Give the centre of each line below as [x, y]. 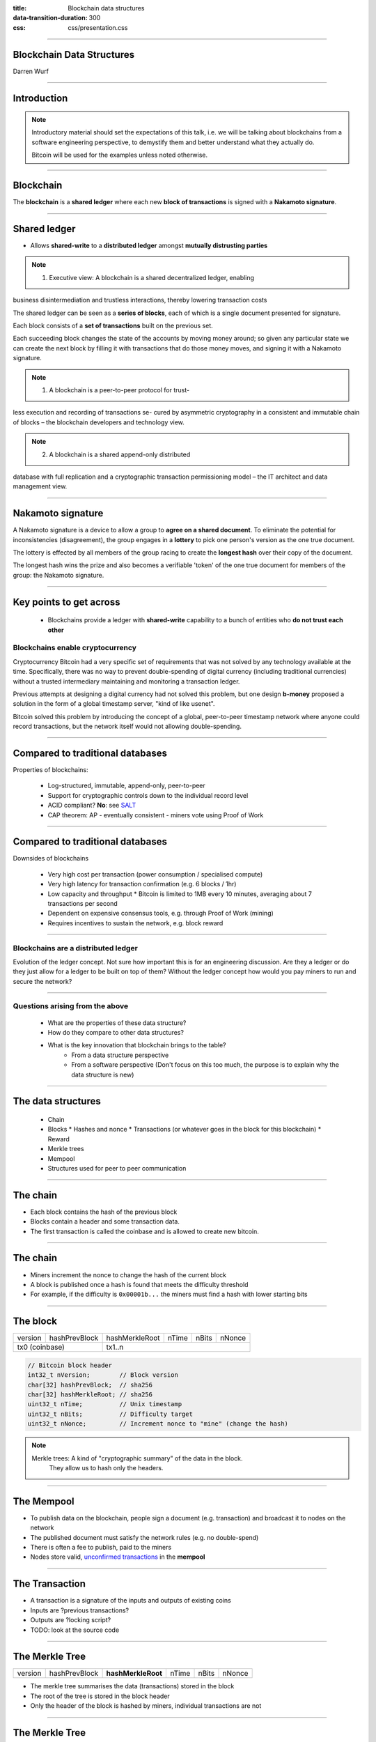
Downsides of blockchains [51, 858]
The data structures [57, 1101]
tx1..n [115, 1347]
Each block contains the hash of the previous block [104, 1212]
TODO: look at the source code [75, 1630]
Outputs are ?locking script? [71, 1620]
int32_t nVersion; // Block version [103, 1375]
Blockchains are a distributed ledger [76, 948]
